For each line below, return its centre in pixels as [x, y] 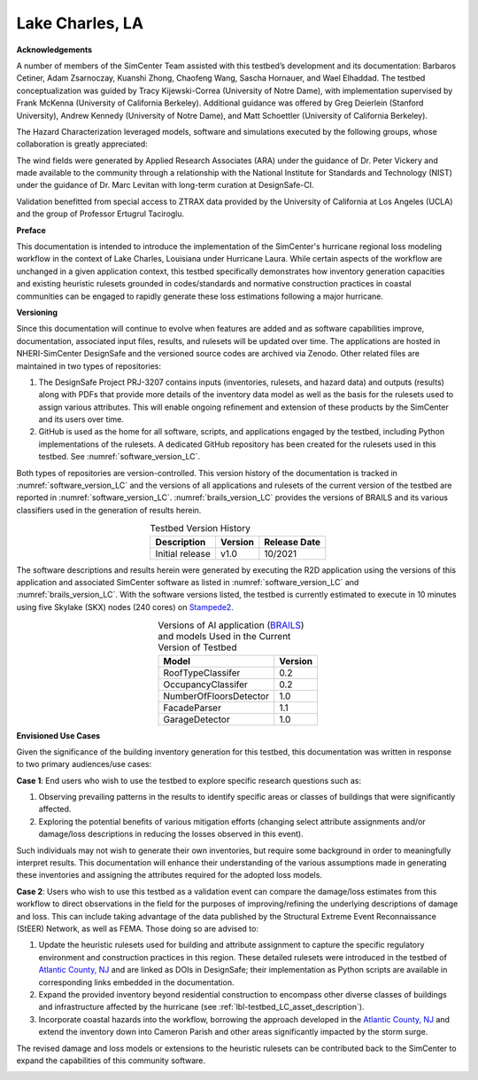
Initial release [183, 553]
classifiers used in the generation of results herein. [109, 510]
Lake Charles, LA [80, 23]
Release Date [292, 542]
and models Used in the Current [224, 637]
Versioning [37, 312]
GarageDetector [197, 719]
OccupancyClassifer [205, 685]
